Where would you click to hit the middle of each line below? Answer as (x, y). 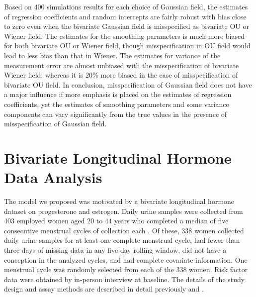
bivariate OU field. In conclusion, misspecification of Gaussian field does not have (128, 84)
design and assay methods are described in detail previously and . (104, 289)
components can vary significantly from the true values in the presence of (116, 114)
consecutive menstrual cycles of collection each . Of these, (92, 230)
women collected (219, 230)
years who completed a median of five (171, 221)
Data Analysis (53, 177)
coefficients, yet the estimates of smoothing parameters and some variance (117, 104)
